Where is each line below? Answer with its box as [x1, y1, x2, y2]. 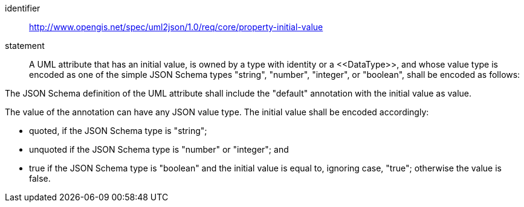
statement [5, 40, 45, 51]
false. [29, 173, 51, 183]
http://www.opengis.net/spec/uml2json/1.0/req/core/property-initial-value [29, 22, 323, 32]
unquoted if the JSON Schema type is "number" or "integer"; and [29, 144, 289, 154]
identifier [5, 3, 40, 13]
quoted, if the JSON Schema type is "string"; [29, 126, 207, 136]
